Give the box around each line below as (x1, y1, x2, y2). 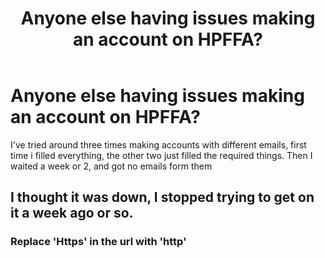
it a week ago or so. (10, 205, 134, 222)
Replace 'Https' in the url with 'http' (10, 235, 187, 249)
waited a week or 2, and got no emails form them (10, 160, 213, 172)
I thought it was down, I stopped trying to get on (10, 189, 315, 206)
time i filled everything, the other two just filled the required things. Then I (10, 149, 313, 161)
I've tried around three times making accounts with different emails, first (10, 138, 307, 151)
